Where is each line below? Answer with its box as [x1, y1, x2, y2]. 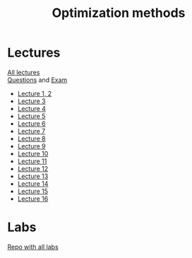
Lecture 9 [17, 141, 46, 150]
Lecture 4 [17, 104, 46, 112]
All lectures [7, 68, 40, 76]
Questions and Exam [7, 76, 68, 84]
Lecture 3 [17, 97, 46, 105]
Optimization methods [52, 5, 186, 21]
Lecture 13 [17, 172, 49, 180]
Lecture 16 [17, 194, 49, 203]
